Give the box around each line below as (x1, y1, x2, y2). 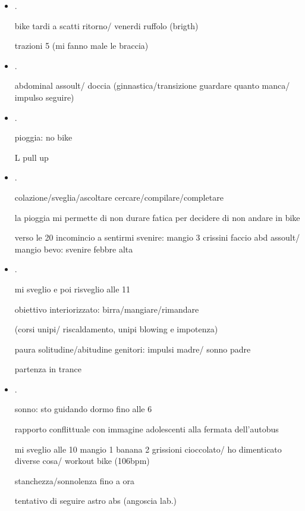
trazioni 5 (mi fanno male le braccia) (14, 39, 149, 52)
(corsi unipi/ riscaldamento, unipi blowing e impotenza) (14, 323, 218, 335)
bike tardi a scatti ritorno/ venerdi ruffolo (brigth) (14, 19, 199, 32)
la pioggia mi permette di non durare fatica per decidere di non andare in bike (14, 211, 300, 223)
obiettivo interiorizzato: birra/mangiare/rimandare (14, 303, 199, 315)
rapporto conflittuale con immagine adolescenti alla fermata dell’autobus (14, 423, 279, 435)
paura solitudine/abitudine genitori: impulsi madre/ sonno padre (14, 342, 251, 355)
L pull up (14, 151, 49, 163)
